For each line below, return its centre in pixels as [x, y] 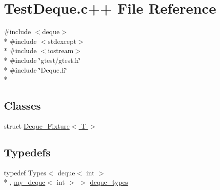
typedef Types [25, 172]
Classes [22, 105]
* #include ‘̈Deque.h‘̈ [36, 69]
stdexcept [62, 41]
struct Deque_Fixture [37, 125]
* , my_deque [25, 182]
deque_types [109, 182]
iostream [61, 50]
